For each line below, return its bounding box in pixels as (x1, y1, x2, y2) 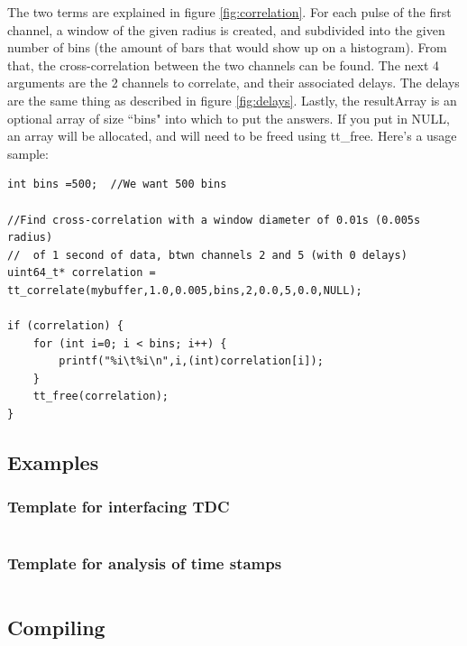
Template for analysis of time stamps (7, 551, 282, 574)
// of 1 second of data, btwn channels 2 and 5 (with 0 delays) (7, 248, 407, 262)
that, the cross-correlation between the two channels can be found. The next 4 (7, 55, 440, 74)
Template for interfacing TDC (7, 495, 230, 518)
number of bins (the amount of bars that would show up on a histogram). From (7, 38, 447, 57)
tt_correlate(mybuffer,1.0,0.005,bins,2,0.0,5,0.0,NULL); (7, 283, 362, 297)
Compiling (7, 614, 105, 641)
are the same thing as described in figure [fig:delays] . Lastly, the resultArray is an (7, 90, 457, 109)
